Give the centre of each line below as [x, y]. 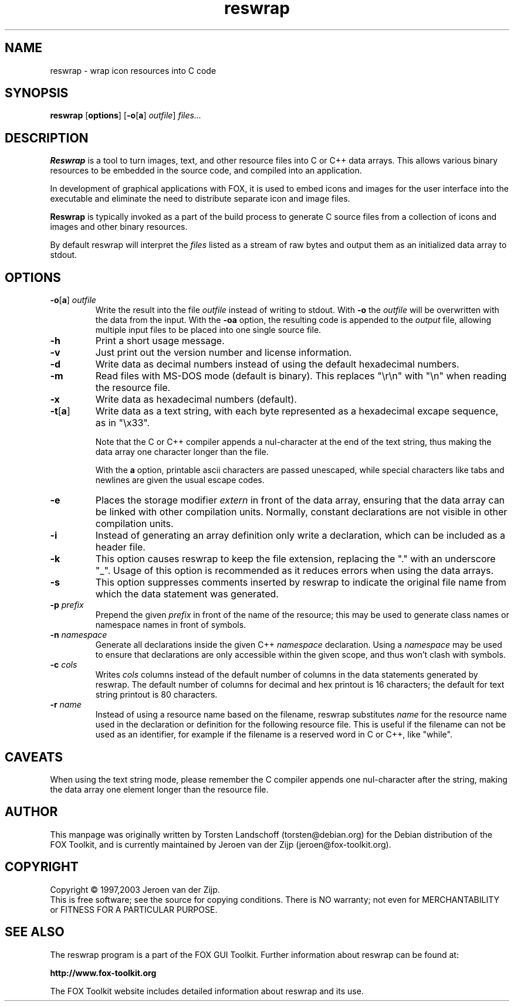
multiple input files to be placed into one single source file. [208, 330]
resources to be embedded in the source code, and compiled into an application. [206, 171]
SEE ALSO [35, 932]
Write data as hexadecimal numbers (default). [196, 400]
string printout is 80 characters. [156, 695]
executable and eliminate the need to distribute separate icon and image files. [200, 199]
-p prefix [67, 605]
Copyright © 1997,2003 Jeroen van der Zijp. [135, 889]
